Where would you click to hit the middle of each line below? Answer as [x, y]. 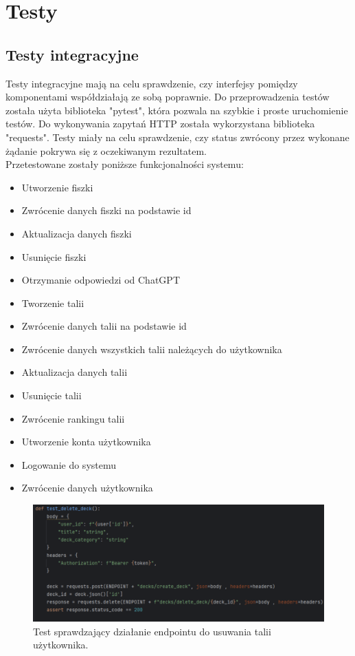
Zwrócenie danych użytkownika [87, 488]
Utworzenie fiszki [57, 187]
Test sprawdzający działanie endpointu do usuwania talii [152, 631]
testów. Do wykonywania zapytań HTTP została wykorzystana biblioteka [160, 124]
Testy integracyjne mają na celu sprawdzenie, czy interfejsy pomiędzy [152, 83]
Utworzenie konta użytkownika [86, 442]
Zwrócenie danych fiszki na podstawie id [106, 210]
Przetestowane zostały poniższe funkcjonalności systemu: [125, 164]
